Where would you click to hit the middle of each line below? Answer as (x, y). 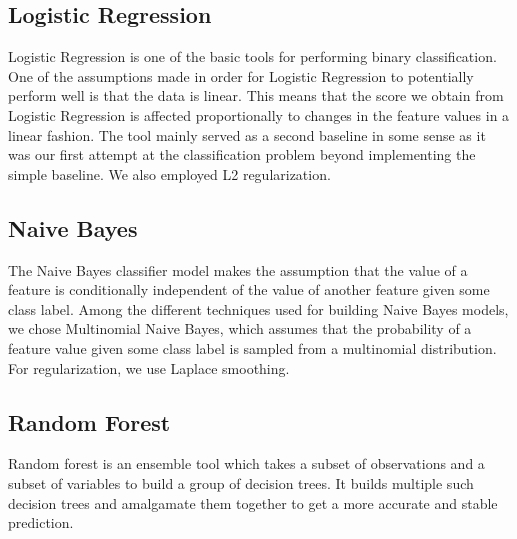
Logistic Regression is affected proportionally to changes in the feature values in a (259, 114)
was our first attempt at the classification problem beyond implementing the (242, 154)
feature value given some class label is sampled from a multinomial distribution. (252, 347)
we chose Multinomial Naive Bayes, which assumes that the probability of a (240, 328)
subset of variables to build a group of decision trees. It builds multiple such (241, 482)
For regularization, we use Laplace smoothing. (149, 367)
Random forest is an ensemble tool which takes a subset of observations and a (246, 463)
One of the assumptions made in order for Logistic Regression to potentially (241, 75)
